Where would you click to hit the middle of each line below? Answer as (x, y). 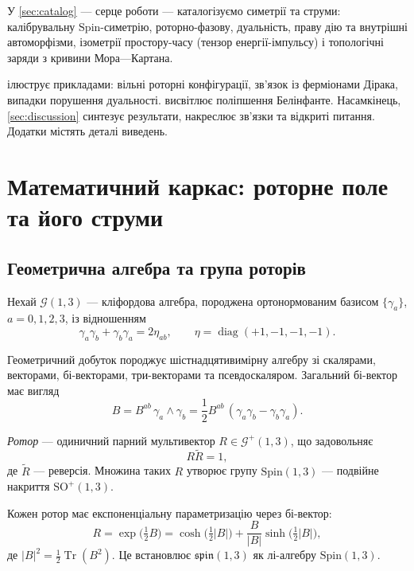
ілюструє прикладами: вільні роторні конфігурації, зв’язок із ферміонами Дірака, (203, 84)
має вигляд (33, 390)
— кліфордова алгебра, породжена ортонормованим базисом (233, 301)
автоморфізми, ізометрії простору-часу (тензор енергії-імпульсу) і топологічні (195, 42)
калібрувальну (41, 26)
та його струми (85, 217)
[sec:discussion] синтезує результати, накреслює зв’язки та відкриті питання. (191, 115)
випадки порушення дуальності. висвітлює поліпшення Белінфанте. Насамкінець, (204, 99)
